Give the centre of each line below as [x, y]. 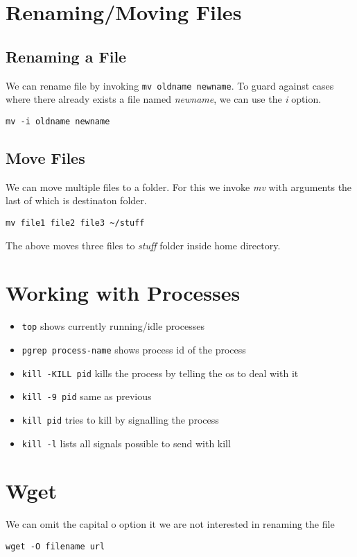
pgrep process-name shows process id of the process [134, 349]
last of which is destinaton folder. [76, 200]
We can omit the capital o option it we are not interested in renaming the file [170, 524]
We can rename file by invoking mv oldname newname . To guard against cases [170, 85]
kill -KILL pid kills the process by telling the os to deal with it [160, 373]
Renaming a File [66, 56]
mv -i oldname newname [58, 121]
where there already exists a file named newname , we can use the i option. [164, 99]
